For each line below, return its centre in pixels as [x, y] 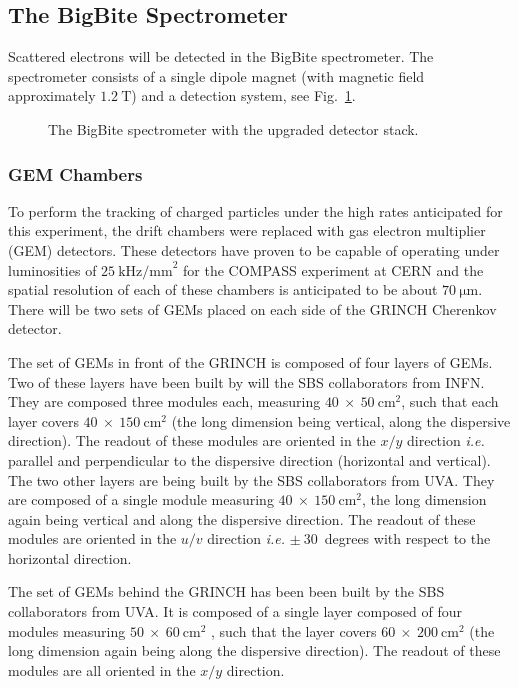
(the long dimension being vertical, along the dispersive [341, 420]
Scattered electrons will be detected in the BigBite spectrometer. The [221, 56]
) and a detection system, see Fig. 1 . [243, 95]
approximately [52, 95]
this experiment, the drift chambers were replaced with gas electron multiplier [247, 230]
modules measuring [67, 630]
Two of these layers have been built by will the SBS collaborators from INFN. [246, 381]
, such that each [450, 401]
